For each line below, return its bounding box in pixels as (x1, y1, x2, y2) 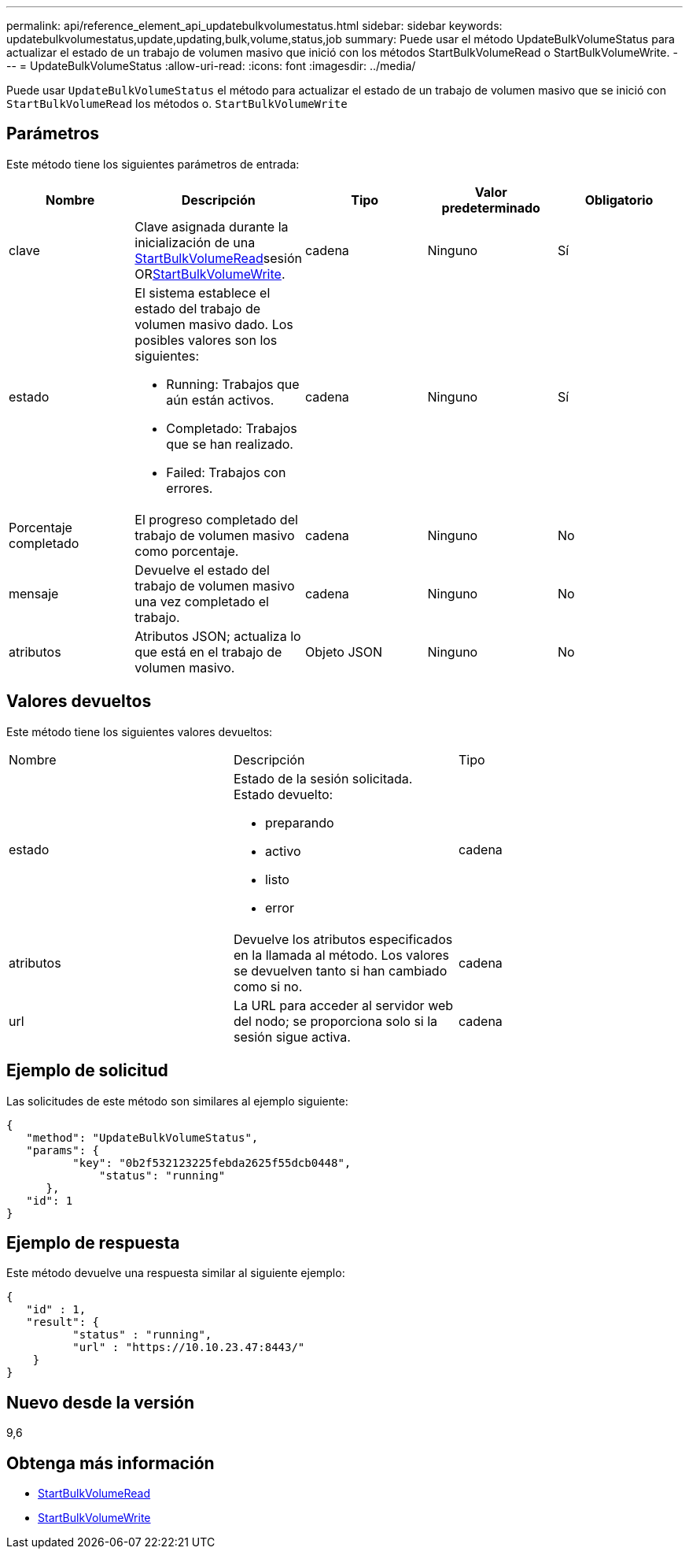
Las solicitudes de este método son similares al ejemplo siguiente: (6, 1094, 348, 1108)
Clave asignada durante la (134, 218, 289, 235)
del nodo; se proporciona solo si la (233, 1013, 438, 1029)
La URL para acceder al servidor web (233, 997, 454, 1013)
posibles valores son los (134, 331, 278, 348)
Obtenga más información (6, 1453, 215, 1473)
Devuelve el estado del (134, 561, 270, 578)
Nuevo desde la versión (6, 1392, 195, 1412)
